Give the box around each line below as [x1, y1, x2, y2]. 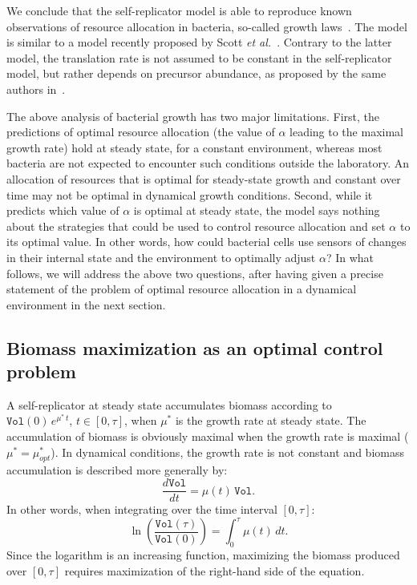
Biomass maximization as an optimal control [6, 335, 383, 360]
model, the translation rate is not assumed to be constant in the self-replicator [6, 49, 392, 66]
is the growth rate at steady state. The [175, 412, 366, 429]
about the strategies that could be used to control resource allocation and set [6, 217, 386, 234]
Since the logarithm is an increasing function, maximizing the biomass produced [6, 547, 400, 563]
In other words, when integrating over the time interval [6, 501, 277, 518]
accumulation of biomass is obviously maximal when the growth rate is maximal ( [6, 428, 409, 445]
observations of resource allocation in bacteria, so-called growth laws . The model [6, 18, 407, 34]
